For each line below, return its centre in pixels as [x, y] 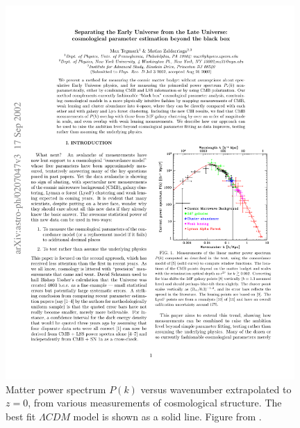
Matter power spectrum [56, 389]
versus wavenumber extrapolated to [216, 389]
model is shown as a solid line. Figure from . [167, 416]
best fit [21, 416]
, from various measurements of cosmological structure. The [155, 403]
